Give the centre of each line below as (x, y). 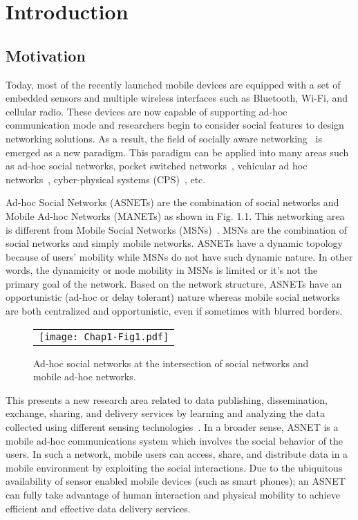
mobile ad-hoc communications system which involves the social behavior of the (175, 440)
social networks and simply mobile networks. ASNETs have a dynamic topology (174, 243)
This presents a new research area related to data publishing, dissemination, (167, 399)
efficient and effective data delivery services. (98, 508)
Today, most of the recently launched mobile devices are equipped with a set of (173, 84)
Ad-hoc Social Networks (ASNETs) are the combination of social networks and (172, 202)
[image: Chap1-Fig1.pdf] (104, 336)
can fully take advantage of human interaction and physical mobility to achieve (173, 495)
